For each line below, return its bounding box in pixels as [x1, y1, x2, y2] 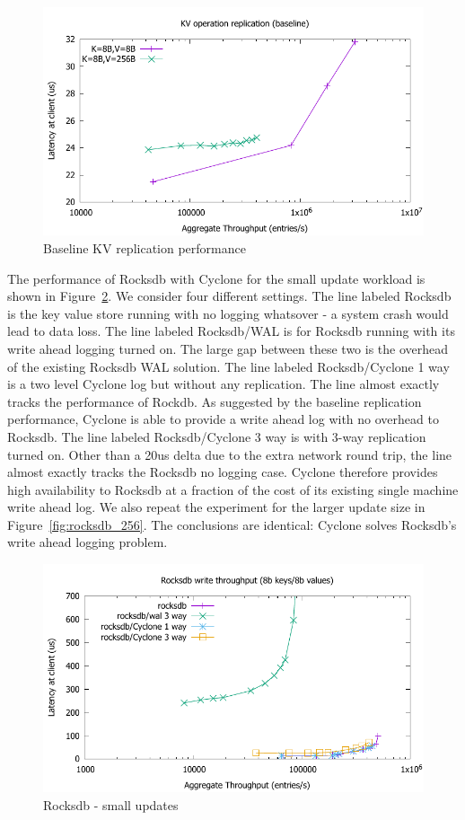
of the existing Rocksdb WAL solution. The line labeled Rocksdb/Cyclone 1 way [7, 357, 450, 375]
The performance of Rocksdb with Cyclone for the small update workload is [7, 269, 426, 287]
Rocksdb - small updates [43, 796, 179, 815]
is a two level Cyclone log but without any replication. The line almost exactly [7, 375, 440, 393]
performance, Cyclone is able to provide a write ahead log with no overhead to [7, 410, 439, 428]
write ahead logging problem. [7, 533, 168, 551]
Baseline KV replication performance [43, 238, 246, 257]
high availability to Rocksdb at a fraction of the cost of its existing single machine [7, 480, 459, 498]
